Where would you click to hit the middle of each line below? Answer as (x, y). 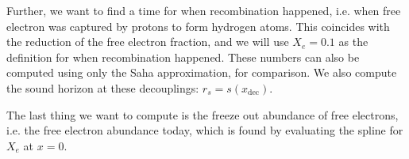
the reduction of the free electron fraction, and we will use (148, 42)
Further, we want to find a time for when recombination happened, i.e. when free (204, 10)
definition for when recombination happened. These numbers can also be (183, 57)
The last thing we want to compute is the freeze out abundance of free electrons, (203, 114)
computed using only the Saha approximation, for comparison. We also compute (202, 72)
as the (353, 42)
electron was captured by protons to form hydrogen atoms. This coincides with (198, 26)
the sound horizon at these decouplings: (103, 87)
